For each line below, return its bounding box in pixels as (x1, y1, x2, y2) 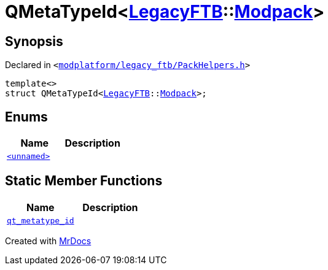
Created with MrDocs (5, 235, 92, 246)
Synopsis (5, 33, 63, 49)
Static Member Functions (5, 173, 163, 189)
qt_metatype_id (7, 215, 74, 225)
